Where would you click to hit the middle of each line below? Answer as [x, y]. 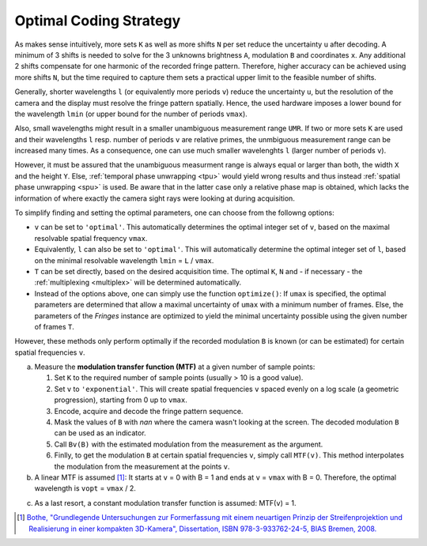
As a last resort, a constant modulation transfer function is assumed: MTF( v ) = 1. [165, 503]
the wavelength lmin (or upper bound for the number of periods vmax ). [131, 114]
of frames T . [55, 326]
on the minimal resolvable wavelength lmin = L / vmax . [124, 260]
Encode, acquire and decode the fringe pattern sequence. [149, 411]
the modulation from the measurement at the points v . [142, 466]
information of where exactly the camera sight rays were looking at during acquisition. [155, 198]
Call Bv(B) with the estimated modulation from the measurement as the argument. [189, 444]
